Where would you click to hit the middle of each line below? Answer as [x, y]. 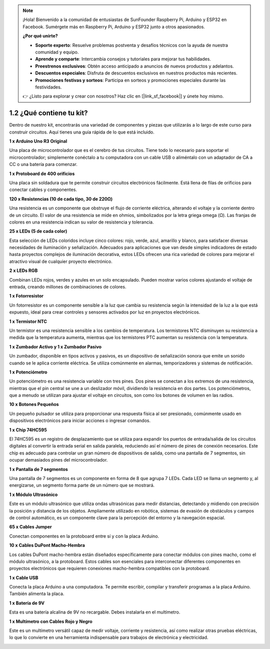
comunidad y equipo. [57, 52]
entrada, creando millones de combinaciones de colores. [68, 287]
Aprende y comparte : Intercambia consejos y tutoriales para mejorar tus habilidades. [123, 59]
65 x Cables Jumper [30, 527]
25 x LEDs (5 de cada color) [38, 231]
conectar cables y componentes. [43, 189]
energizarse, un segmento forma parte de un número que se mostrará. [82, 485]
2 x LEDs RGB [23, 270]
